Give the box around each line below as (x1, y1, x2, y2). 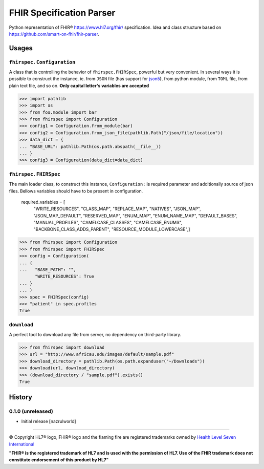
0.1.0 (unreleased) (9, 408, 53, 415)
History (9, 393, 33, 402)
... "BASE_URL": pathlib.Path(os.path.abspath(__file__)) (19, 144, 161, 149)
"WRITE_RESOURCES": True (35, 274, 95, 279)
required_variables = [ (21, 199, 66, 205)
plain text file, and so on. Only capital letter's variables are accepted (9, 83, 149, 88)
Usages (9, 44, 33, 52)
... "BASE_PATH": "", (19, 267, 77, 272)
